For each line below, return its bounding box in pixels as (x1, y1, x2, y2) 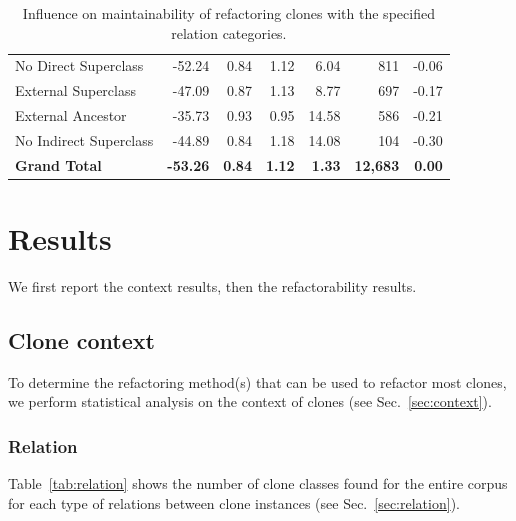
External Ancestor (15, 105, 127, 126)
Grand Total (15, 154, 102, 175)
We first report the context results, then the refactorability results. (8, 276, 417, 297)
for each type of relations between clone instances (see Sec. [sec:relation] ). (8, 492, 460, 513)
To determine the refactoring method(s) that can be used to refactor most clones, (8, 371, 507, 392)
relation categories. (171, 22, 287, 43)
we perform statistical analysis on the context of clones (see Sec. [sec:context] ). (8, 391, 492, 412)
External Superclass (15, 80, 137, 101)
